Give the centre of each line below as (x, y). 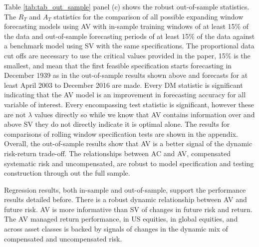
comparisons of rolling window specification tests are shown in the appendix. (121, 133)
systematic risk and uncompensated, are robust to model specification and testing (129, 163)
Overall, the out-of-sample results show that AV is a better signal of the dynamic (128, 143)
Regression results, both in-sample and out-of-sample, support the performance (125, 189)
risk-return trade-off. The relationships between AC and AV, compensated (117, 153)
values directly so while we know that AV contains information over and (145, 114)
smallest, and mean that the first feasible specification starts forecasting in (118, 65)
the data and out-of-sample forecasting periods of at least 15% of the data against (129, 36)
